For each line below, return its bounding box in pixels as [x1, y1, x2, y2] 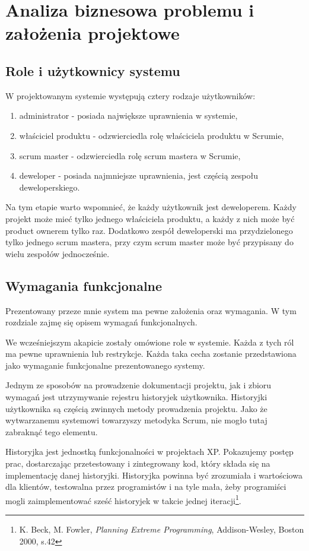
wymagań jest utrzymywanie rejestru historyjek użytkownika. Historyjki [5, 391, 267, 403]
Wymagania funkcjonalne [5, 276, 163, 294]
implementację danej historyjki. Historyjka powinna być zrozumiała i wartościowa [5, 468, 302, 481]
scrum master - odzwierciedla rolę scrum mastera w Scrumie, [19, 149, 241, 161]
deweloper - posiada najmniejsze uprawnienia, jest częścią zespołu [19, 169, 258, 182]
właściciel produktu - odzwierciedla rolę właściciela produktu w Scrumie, [19, 129, 284, 141]
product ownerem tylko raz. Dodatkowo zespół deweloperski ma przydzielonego [5, 224, 293, 236]
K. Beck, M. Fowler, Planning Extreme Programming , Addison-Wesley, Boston [19, 523, 304, 536]
